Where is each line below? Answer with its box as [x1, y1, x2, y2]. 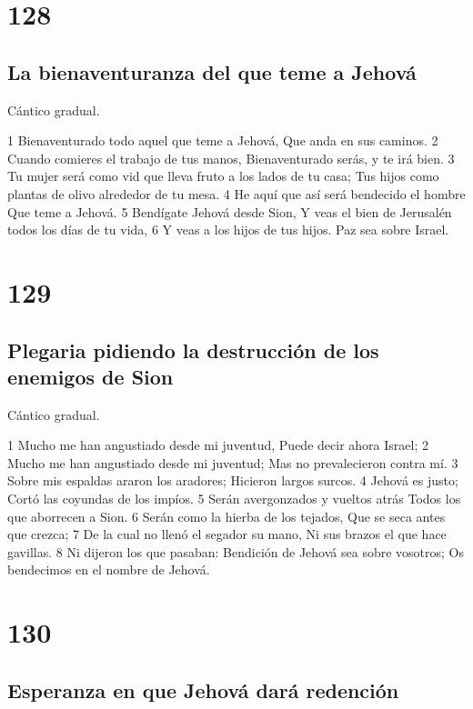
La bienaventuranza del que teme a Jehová [7, 57, 417, 85]
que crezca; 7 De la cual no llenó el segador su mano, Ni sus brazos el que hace [7, 524, 447, 544]
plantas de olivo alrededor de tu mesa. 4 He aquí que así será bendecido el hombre [7, 184, 466, 203]
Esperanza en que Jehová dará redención [7, 675, 399, 704]
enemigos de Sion [7, 362, 174, 390]
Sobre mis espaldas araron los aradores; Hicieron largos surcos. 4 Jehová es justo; [7, 471, 458, 490]
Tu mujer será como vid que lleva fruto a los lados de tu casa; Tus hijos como [7, 166, 439, 185]
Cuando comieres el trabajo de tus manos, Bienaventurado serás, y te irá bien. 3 [7, 148, 455, 167]
